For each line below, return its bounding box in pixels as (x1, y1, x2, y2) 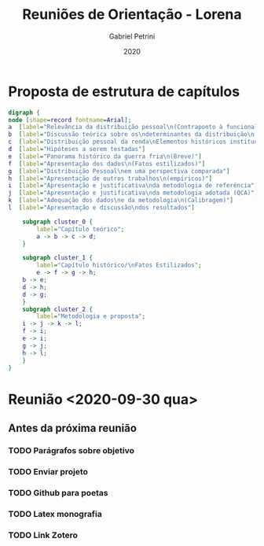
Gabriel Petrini (108, 31, 156, 41)
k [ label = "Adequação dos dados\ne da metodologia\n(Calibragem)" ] (8, 197, 234, 205)
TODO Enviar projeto (8, 466, 89, 477)
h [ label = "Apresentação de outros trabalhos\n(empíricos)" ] (8, 175, 213, 183)
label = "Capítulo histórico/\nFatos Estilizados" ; (36, 261, 202, 269)
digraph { (8, 109, 41, 116)
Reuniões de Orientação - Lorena (22, 6, 242, 24)
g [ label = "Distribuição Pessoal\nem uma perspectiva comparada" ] (8, 167, 230, 175)
